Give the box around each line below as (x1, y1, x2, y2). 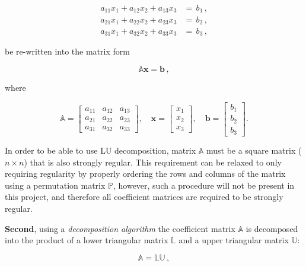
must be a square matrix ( (206, 144, 302, 157)
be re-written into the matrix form (5, 45, 130, 58)
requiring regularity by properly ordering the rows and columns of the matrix (5, 167, 286, 180)
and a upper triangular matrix (179, 234, 289, 246)
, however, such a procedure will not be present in (113, 179, 295, 191)
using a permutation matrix (5, 179, 106, 191)
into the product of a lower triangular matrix (5, 234, 168, 246)
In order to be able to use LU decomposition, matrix (5, 144, 196, 157)
